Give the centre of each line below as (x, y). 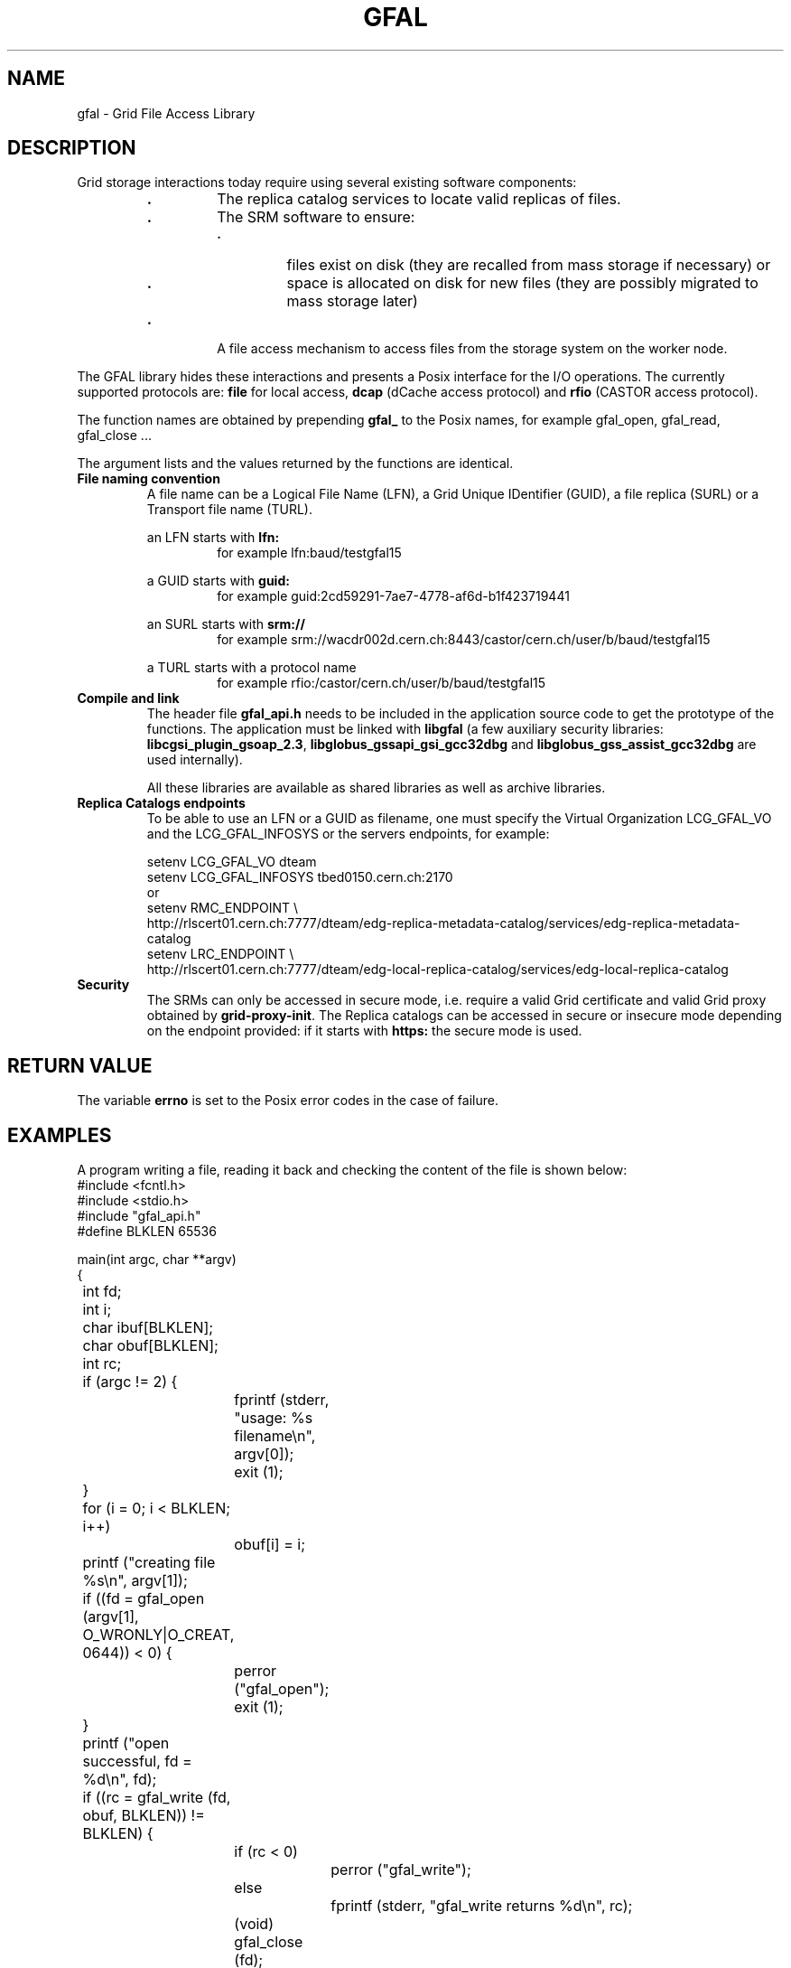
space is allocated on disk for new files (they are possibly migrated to (522, 283)
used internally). (195, 760)
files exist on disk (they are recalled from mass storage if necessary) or (529, 265)
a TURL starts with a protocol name (251, 668)
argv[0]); (264, 1454)
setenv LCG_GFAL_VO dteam (232, 862)
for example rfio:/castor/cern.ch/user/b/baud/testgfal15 (382, 683)
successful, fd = (137, 1762)
